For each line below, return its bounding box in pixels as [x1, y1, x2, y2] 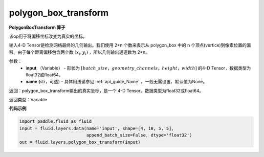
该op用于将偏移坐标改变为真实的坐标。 [9, 33, 88, 39]
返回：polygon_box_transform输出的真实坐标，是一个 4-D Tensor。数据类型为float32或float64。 [9, 88, 204, 93]
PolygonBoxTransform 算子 [9, 24, 66, 30]
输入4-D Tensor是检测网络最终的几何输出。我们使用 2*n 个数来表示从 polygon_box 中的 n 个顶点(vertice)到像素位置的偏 [9, 42, 251, 48]
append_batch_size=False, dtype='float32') [86, 133, 193, 138]
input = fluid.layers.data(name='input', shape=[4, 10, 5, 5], [19, 125, 175, 131]
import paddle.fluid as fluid [19, 119, 92, 124]
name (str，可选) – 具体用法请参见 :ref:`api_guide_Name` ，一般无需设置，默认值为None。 [25, 79, 207, 85]
